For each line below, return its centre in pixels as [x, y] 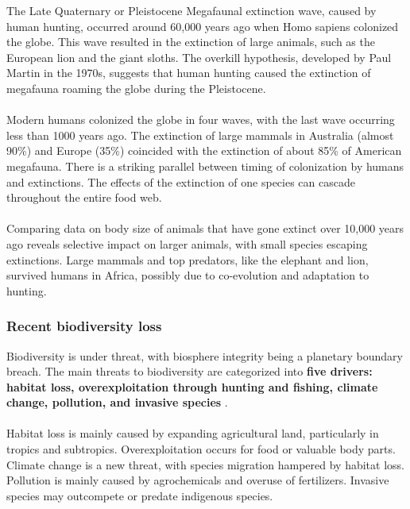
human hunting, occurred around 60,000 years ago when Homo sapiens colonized [203, 26]
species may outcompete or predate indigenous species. [140, 495]
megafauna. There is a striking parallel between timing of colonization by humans [205, 166]
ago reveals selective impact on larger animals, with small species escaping [187, 243]
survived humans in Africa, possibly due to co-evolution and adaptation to [188, 275]
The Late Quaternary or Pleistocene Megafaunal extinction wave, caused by [191, 10]
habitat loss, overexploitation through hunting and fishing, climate [192, 386]
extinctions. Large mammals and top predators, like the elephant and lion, [188, 259]
